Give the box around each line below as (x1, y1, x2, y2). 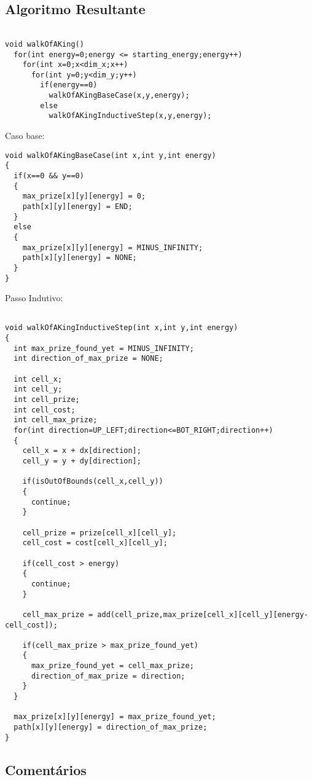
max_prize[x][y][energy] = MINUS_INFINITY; (22, 243, 203, 252)
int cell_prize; (14, 395, 80, 404)
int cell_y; (14, 385, 63, 394)
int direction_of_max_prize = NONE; (14, 354, 163, 363)
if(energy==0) (40, 81, 98, 90)
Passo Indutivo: (5, 291, 63, 304)
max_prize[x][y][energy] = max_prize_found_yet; (14, 712, 216, 722)
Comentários (5, 760, 87, 779)
